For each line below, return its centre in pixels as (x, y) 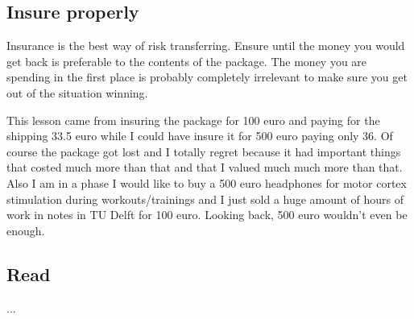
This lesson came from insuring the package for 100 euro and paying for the (193, 120)
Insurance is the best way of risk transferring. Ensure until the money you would (206, 46)
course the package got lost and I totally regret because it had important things (204, 151)
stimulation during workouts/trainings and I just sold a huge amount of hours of (205, 199)
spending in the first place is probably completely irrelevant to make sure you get (207, 77)
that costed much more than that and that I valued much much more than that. (205, 167)
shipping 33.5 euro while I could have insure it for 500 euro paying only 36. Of (200, 136)
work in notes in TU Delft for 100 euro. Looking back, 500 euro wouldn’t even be (207, 215)
